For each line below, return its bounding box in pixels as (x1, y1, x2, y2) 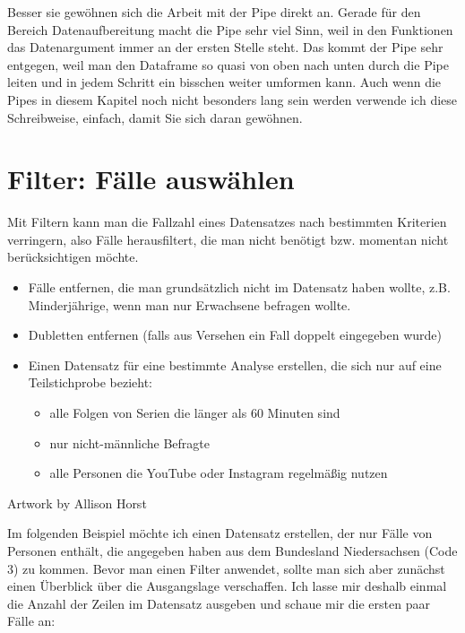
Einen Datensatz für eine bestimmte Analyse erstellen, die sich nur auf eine (28, 355, 442, 374)
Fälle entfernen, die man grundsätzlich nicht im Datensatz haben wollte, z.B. (28, 278, 451, 297)
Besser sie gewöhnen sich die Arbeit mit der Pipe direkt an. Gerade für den (7, 3, 421, 21)
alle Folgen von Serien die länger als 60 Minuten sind (49, 403, 340, 422)
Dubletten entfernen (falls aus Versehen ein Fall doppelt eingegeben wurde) (28, 325, 443, 344)
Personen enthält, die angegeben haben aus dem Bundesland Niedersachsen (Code (7, 542, 458, 559)
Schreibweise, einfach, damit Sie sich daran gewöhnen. (7, 108, 303, 126)
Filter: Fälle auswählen (7, 160, 295, 197)
